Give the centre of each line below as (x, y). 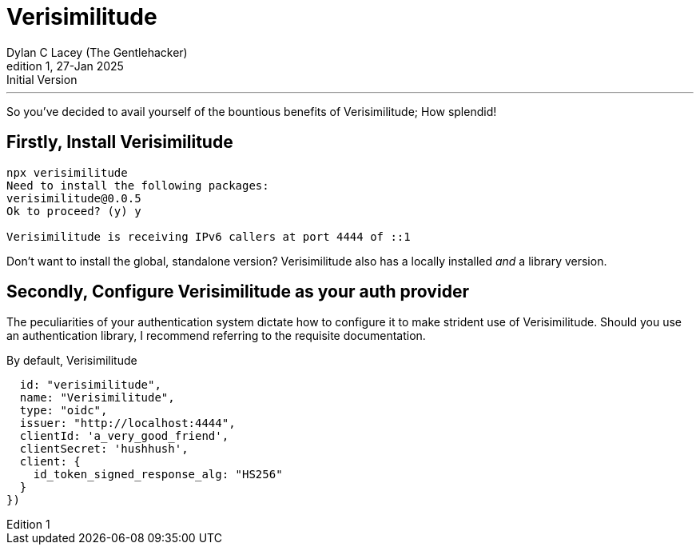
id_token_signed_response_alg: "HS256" (158, 475)
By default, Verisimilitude (72, 361)
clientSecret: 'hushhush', (104, 449)
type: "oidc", (64, 411)
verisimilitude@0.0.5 (74, 198)
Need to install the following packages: (138, 185)
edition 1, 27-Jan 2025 (65, 66)
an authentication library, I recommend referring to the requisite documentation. (216, 336)
